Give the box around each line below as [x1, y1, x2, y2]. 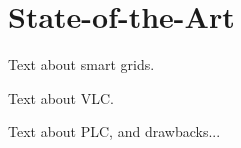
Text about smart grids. [8, 54, 155, 75]
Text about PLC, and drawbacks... [8, 121, 221, 142]
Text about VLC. [8, 87, 114, 108]
